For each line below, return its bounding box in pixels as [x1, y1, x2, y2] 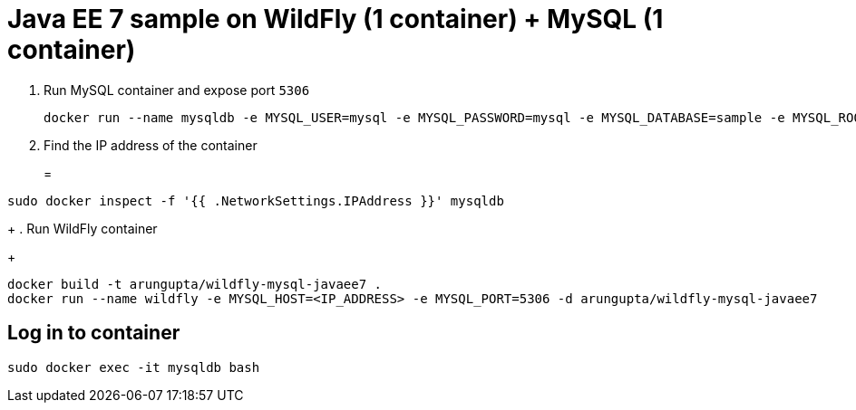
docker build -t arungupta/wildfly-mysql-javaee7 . [7, 276, 383, 291]
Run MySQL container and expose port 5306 [44, 81, 310, 98]
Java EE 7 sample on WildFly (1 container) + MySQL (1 [7, 4, 664, 34]
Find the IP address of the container [44, 137, 258, 153]
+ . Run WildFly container [7, 220, 158, 236]
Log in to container [7, 321, 180, 345]
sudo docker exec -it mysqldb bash [7, 359, 260, 375]
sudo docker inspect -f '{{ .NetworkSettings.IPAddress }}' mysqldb [7, 193, 504, 208]
